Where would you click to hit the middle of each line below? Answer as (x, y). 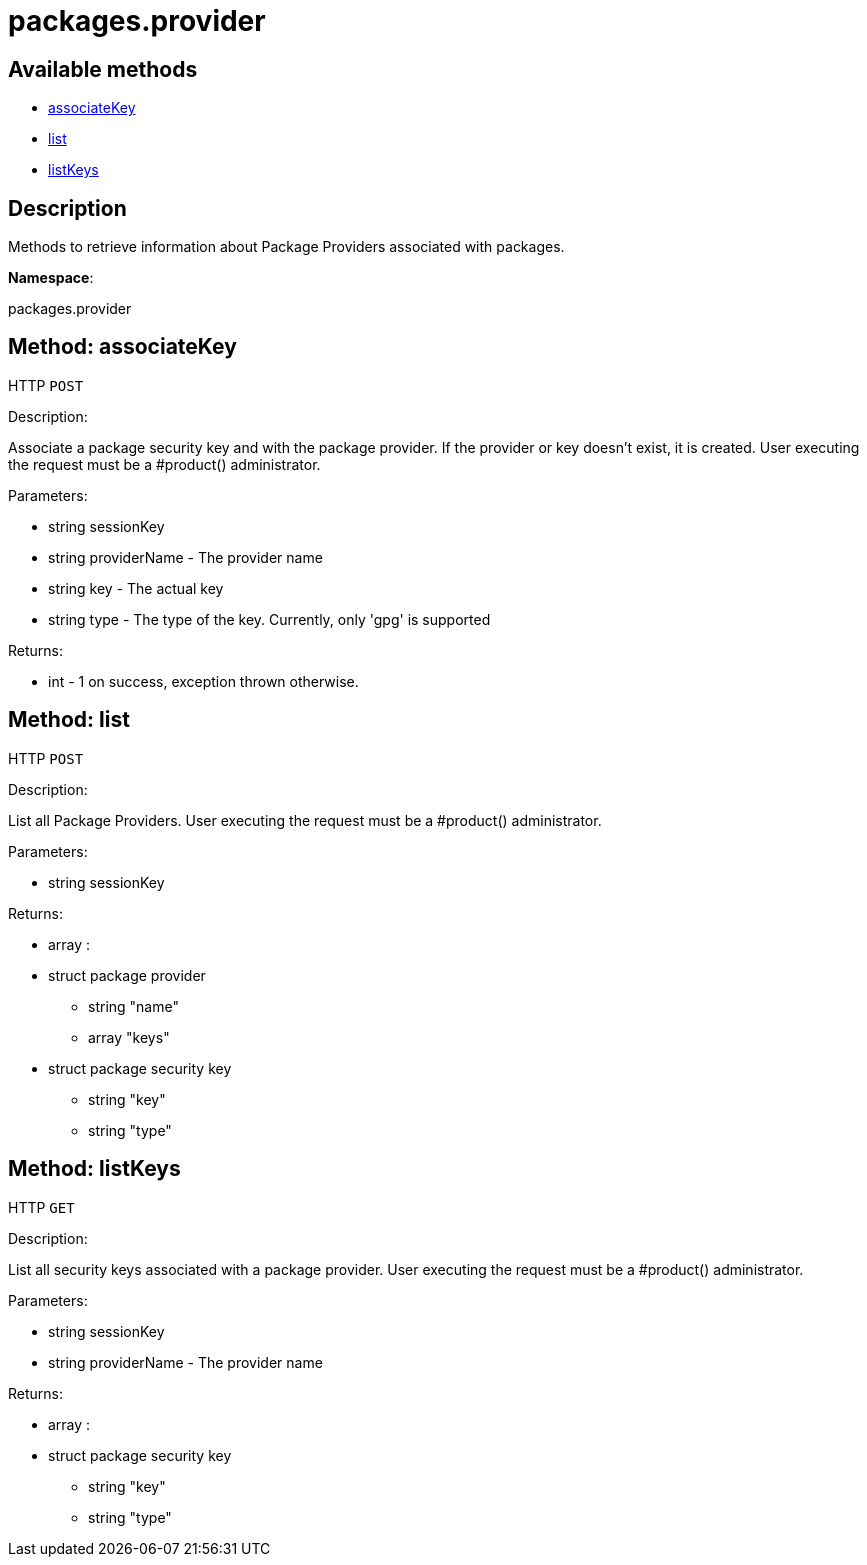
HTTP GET (41, 1207)
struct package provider (127, 975)
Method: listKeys (94, 1169)
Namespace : (51, 278)
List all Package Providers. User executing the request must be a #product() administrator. (305, 820)
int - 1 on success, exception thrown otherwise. (203, 681)
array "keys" (129, 1037)
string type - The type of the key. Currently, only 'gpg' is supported (269, 619)
